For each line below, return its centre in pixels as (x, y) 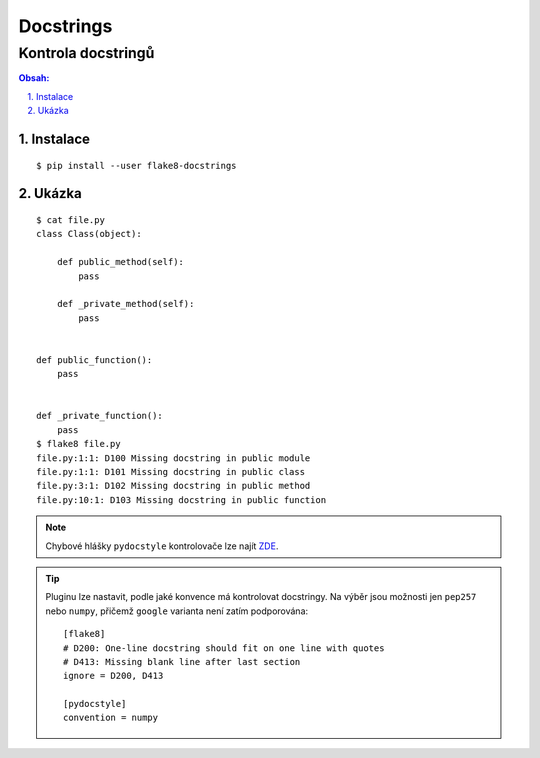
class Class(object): (89, 234)
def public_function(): (94, 359)
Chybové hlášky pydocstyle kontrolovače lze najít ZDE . (162, 546)
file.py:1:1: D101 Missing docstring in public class (170, 472)
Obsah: (34, 78)
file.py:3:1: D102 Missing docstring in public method (173, 486)
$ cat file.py (70, 219)
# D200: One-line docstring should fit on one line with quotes (224, 648)
